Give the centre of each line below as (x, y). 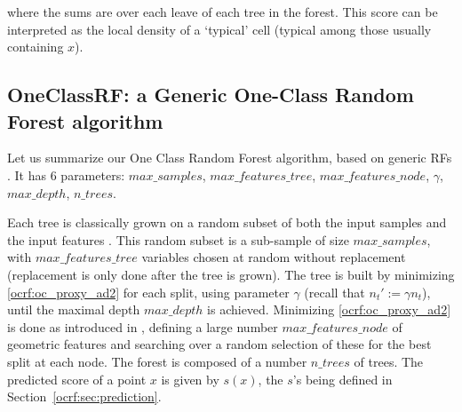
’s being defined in (343, 379)
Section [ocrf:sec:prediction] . (84, 396)
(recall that (335, 292)
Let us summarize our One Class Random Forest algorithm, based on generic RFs (230, 158)
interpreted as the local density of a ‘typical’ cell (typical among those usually (219, 29)
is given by (190, 379)
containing (36, 47)
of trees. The (389, 361)
